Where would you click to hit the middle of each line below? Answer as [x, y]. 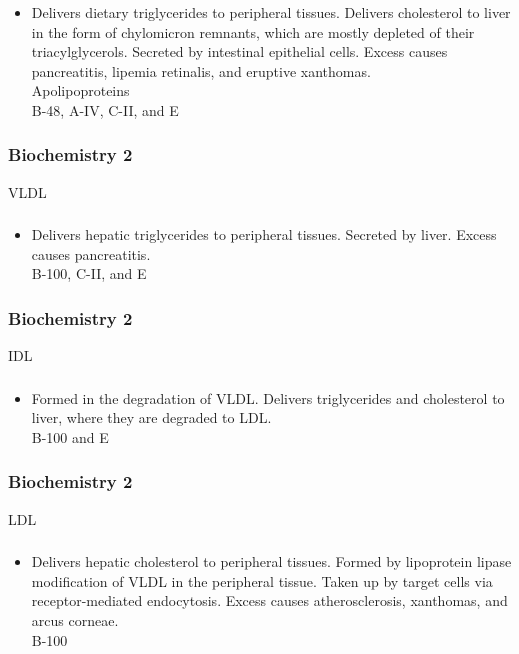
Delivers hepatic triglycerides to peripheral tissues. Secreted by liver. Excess [264, 234]
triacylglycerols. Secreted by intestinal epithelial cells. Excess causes [239, 51]
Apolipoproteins [80, 90]
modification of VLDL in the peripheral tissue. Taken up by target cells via [262, 580]
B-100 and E [70, 436]
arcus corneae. [75, 620]
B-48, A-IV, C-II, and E [105, 109]
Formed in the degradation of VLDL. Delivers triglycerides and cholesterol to [268, 397]
